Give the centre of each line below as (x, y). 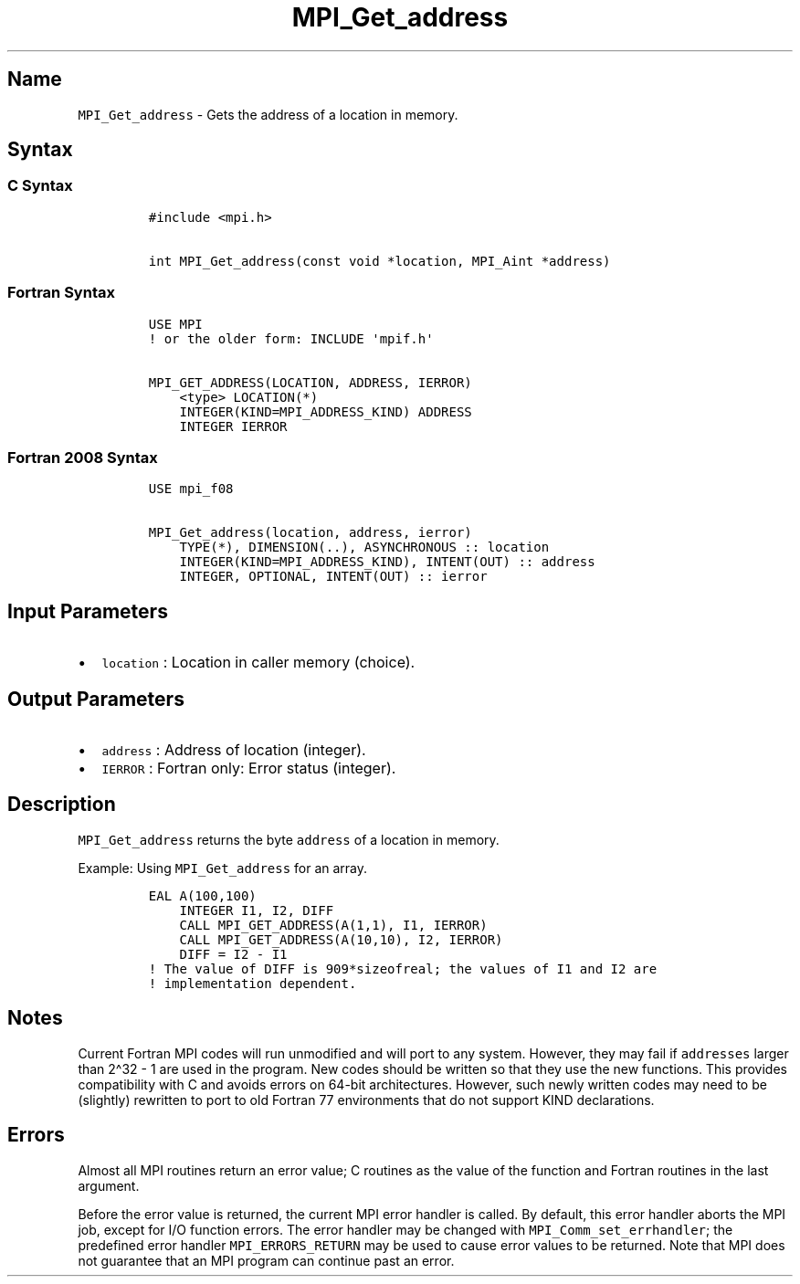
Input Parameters (88, 611)
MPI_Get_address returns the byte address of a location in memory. (289, 839)
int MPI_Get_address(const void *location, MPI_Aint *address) (379, 261)
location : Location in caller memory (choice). (258, 663)
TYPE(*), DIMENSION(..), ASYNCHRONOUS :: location (364, 547)
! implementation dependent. (253, 983)
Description (62, 805)
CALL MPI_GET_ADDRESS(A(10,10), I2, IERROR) (341, 939)
